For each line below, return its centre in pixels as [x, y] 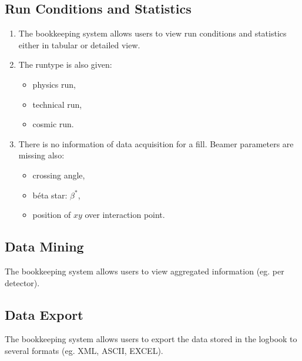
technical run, [57, 104]
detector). [22, 282]
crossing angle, [59, 175]
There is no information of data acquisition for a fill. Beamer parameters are [156, 143]
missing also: [41, 155]
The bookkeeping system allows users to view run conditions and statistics [152, 33]
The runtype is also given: [65, 64]
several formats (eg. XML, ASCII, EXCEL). [84, 350]
